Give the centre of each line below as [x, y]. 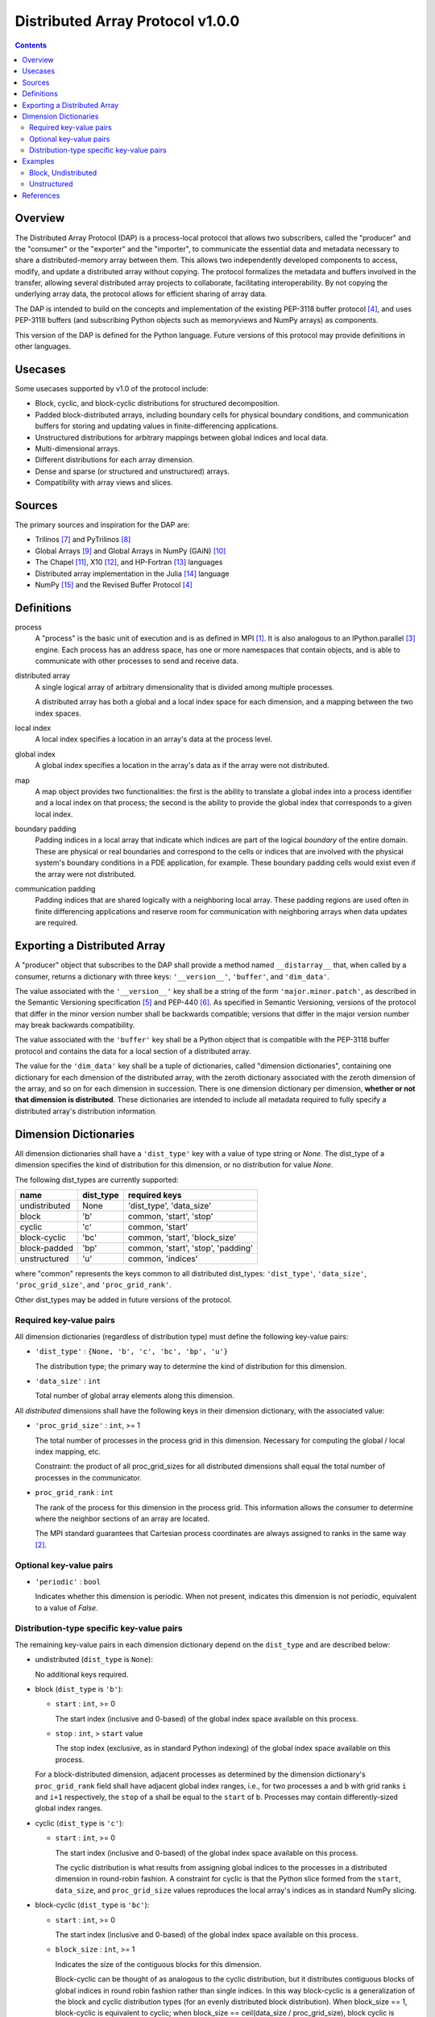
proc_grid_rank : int [75, 1493]
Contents [31, 45]
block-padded [47, 1248]
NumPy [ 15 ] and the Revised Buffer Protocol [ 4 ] [114, 584]
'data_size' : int [68, 1380]
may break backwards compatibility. [75, 1025]
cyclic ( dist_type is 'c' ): [80, 1823]
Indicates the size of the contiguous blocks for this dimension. [158, 1964]
